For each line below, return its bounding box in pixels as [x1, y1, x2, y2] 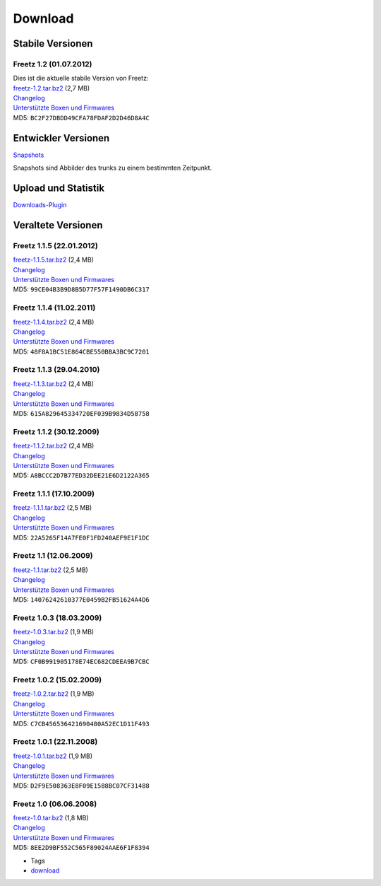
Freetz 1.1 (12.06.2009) [13, 551, 93, 561]
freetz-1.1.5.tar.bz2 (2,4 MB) [13, 255, 95, 264]
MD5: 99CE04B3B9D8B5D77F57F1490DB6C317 [13, 285, 150, 293]
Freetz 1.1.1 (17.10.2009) [13, 489, 95, 499]
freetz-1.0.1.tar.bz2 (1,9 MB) [13, 752, 93, 760]
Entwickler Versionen [13, 132, 110, 144]
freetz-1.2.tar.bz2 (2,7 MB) [13, 83, 90, 92]
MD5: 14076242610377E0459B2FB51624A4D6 [13, 595, 150, 604]
